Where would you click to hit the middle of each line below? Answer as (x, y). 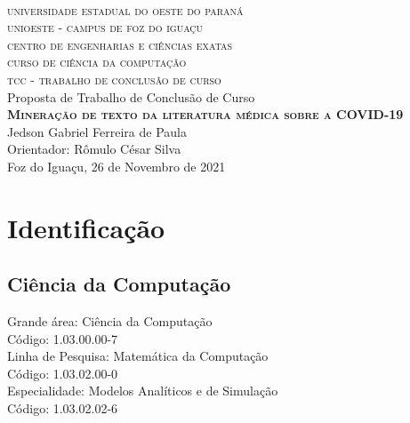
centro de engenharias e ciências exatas (120, 44)
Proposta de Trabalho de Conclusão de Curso (131, 96)
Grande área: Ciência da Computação (110, 321)
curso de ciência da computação (97, 62)
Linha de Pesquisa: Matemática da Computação (138, 356)
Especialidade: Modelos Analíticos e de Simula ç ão (143, 391)
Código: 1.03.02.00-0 (63, 373)
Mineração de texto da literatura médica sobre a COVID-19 (205, 114)
